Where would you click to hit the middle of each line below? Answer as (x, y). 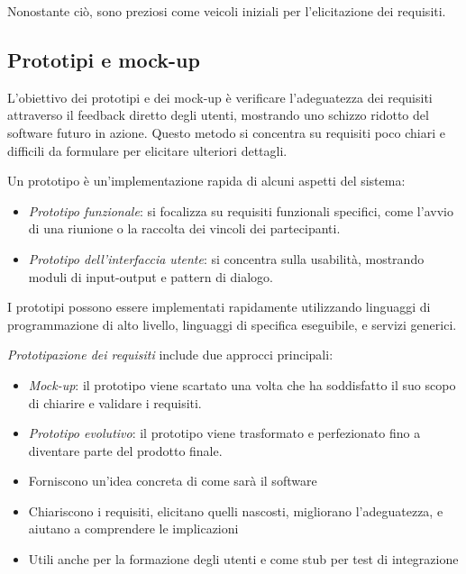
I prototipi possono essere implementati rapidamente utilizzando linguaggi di (219, 307)
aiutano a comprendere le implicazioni (133, 528)
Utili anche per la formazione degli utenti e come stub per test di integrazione (243, 559)
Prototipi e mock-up (104, 59)
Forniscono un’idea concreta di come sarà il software (173, 481)
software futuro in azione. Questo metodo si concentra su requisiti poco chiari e (226, 132)
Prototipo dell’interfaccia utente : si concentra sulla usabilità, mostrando (226, 258)
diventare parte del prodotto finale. (125, 450)
